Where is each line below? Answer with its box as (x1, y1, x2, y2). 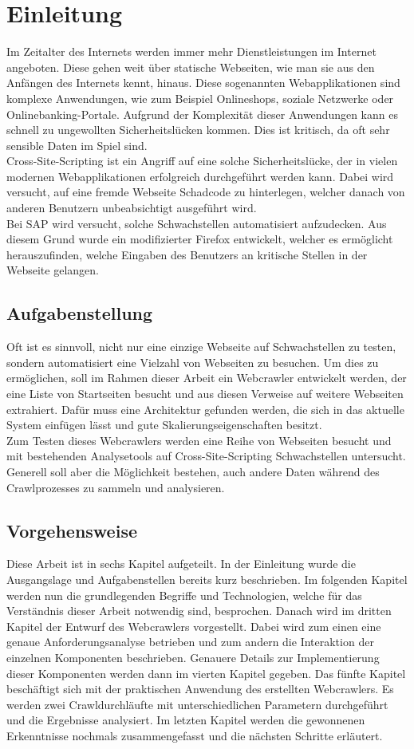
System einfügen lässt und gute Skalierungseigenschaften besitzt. (6, 416, 322, 433)
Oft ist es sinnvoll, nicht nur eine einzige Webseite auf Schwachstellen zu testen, (6, 338, 396, 355)
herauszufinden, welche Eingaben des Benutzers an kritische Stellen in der (6, 246, 368, 262)
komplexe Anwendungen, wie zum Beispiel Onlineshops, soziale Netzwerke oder (6, 89, 394, 106)
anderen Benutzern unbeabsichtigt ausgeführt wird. (6, 199, 257, 216)
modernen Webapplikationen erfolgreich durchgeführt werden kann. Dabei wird (6, 168, 394, 184)
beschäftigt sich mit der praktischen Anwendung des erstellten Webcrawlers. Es (6, 680, 394, 697)
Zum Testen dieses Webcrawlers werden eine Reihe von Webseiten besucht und (6, 432, 392, 448)
